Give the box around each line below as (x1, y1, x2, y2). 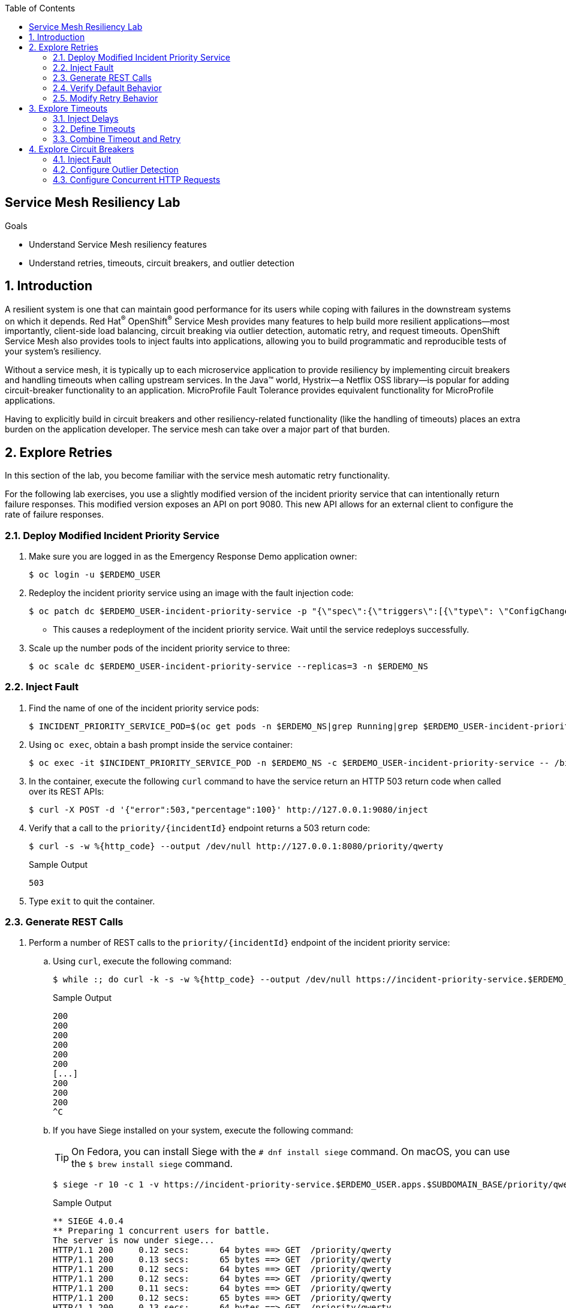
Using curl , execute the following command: (53, 956, 232, 967)
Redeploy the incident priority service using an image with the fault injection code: (29, 587, 354, 598)
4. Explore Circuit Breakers (29, 144, 134, 154)
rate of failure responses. (5, 509, 104, 520)
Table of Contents (5, 3, 76, 13)
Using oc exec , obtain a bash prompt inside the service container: (29, 739, 293, 750)
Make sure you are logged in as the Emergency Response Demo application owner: (29, 551, 357, 561)
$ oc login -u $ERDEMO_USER (29, 569, 161, 579)
